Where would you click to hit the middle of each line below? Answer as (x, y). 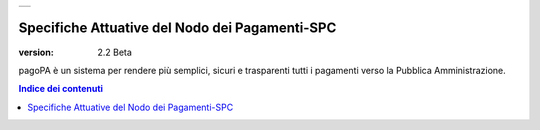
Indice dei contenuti (61, 89)
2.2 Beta (114, 52)
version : (36, 52)
